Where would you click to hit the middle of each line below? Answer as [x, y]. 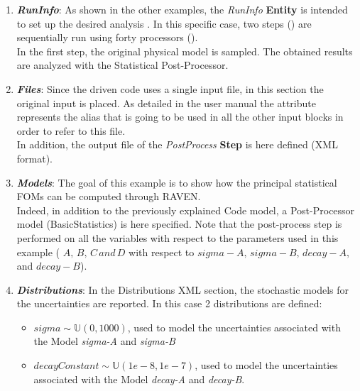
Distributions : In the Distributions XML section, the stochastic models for [183, 289]
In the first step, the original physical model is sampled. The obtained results [185, 51]
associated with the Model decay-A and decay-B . [139, 379]
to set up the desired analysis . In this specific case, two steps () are [164, 23]
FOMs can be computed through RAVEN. [109, 196]
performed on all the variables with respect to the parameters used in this [178, 237]
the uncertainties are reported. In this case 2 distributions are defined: [169, 303]
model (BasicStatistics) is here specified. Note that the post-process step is [179, 224]
